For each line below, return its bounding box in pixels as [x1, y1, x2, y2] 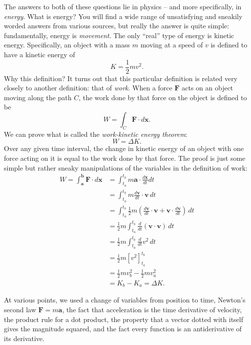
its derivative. [4, 333, 44, 343]
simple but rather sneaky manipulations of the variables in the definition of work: [4, 162, 248, 172]
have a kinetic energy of [4, 49, 75, 59]
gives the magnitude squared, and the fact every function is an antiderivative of [4, 323, 242, 334]
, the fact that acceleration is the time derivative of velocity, [62, 304, 242, 315]
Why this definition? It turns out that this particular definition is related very [4, 73, 238, 83]
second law [4, 304, 36, 315]
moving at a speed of [140, 40, 203, 50]
